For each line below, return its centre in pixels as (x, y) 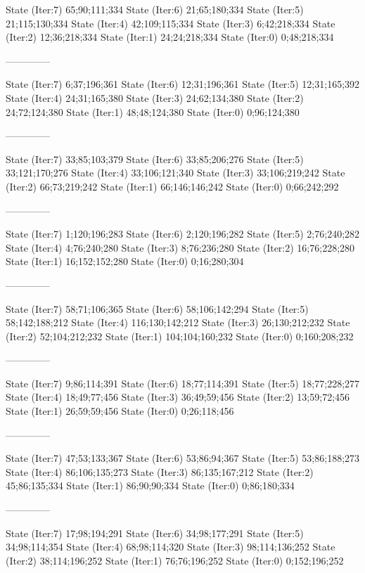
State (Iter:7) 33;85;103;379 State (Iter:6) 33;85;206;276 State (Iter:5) (155, 159)
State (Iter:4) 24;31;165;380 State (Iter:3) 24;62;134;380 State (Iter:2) (155, 97)
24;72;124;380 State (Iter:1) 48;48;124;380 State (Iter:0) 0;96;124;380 (153, 111)
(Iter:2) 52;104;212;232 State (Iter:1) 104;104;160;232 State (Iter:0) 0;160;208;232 (180, 336)
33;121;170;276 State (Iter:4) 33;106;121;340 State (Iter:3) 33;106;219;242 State (175, 173)
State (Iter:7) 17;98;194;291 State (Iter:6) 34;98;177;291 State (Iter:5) (155, 533)
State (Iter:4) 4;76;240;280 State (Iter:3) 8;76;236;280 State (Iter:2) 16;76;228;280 (180, 247)
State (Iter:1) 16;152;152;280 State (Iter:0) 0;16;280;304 (125, 261)
